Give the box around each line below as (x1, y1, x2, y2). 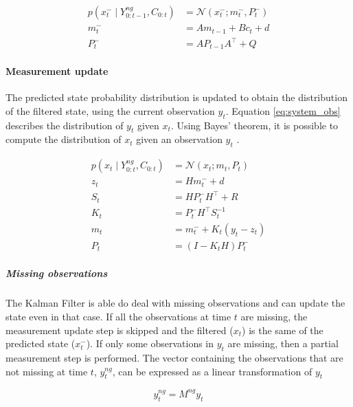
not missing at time (5, 364, 88, 378)
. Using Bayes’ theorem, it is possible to (170, 118, 339, 132)
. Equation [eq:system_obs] (225, 103, 341, 118)
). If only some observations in (86, 336, 214, 351)
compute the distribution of (5, 132, 122, 146)
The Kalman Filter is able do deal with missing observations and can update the (5, 296, 345, 310)
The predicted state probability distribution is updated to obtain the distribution (5, 90, 348, 104)
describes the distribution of (5, 118, 124, 132)
